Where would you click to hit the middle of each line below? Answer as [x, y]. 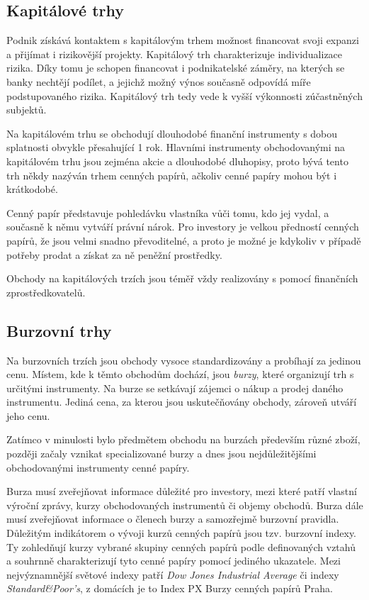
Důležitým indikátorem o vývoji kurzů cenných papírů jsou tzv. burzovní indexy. [182, 533]
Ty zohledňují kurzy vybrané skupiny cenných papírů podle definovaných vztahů [181, 546]
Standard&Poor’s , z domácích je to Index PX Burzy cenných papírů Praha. [170, 588]
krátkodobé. [32, 189]
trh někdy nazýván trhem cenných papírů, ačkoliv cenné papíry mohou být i [172, 175]
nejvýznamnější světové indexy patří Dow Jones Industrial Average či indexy [173, 574]
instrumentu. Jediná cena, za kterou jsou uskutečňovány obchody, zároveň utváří [182, 402]
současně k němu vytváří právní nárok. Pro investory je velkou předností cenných [183, 227]
